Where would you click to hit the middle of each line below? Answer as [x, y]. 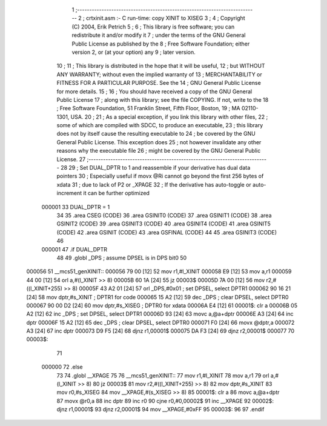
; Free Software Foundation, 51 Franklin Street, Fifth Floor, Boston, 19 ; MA [148, 108]
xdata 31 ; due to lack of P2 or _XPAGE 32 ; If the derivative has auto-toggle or [154, 184]
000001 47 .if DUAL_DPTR [74, 249]
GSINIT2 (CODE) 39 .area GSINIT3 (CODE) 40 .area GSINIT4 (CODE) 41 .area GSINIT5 [163, 224]
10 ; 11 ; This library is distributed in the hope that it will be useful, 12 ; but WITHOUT [161, 66]
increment [69, 193]
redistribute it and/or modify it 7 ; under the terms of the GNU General [159, 35]
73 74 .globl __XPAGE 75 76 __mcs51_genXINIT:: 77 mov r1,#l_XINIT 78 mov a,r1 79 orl [163, 375]
